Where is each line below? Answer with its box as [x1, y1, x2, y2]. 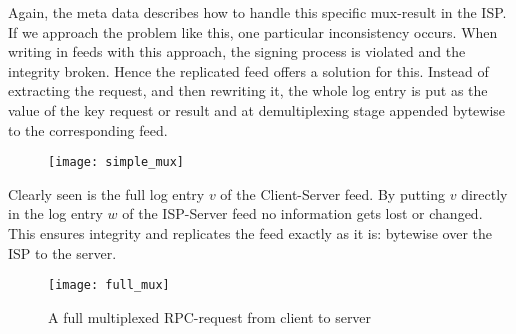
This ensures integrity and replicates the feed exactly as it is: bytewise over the [8, 223, 493, 243]
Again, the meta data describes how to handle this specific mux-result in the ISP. [8, 2, 507, 22]
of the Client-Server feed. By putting [220, 183, 446, 204]
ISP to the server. [8, 242, 117, 263]
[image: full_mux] [48, 278, 170, 293]
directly [461, 183, 508, 204]
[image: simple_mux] [48, 155, 185, 170]
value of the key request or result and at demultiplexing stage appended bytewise [8, 99, 506, 120]
